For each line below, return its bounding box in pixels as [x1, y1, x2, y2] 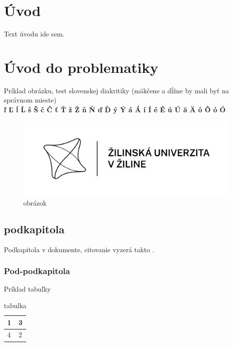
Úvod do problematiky [4, 57, 158, 77]
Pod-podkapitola [4, 265, 70, 277]
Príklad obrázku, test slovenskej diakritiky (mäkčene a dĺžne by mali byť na [4, 85, 229, 95]
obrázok [23, 197, 47, 208]
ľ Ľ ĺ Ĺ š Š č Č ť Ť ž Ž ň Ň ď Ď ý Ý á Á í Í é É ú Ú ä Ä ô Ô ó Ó [4, 104, 226, 115]
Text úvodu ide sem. [4, 29, 65, 39]
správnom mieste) [4, 95, 57, 105]
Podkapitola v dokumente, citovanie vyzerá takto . [4, 244, 154, 254]
